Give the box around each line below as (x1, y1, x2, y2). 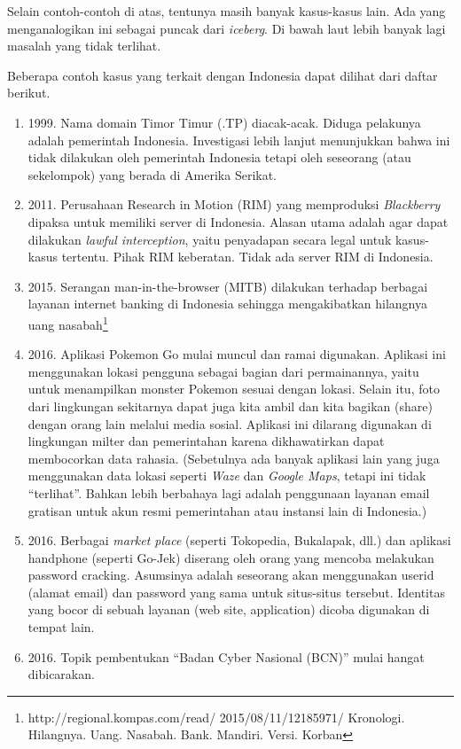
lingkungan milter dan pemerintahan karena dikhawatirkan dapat (27, 432, 385, 450)
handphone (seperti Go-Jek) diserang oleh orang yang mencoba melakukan (27, 548, 434, 566)
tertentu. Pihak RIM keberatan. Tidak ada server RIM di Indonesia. (61, 247, 434, 266)
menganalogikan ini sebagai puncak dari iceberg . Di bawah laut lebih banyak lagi (7, 19, 446, 37)
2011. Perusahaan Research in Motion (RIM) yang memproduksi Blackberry (27, 195, 441, 214)
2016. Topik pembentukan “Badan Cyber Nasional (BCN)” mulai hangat (27, 647, 425, 666)
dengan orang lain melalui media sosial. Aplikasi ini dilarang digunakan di (27, 414, 432, 433)
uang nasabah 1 (27, 312, 108, 333)
